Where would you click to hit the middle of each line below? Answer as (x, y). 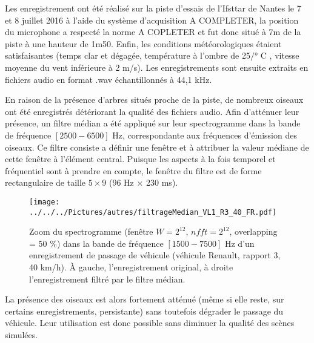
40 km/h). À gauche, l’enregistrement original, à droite (131, 267)
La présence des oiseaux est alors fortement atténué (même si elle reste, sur (145, 299)
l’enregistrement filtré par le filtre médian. (107, 279)
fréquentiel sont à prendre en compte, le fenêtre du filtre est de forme (133, 170)
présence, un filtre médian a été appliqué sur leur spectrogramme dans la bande (153, 123)
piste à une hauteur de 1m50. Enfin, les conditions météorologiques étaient (143, 43)
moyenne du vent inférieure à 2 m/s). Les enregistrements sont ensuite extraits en (157, 67)
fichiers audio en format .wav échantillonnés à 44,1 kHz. (109, 79)
